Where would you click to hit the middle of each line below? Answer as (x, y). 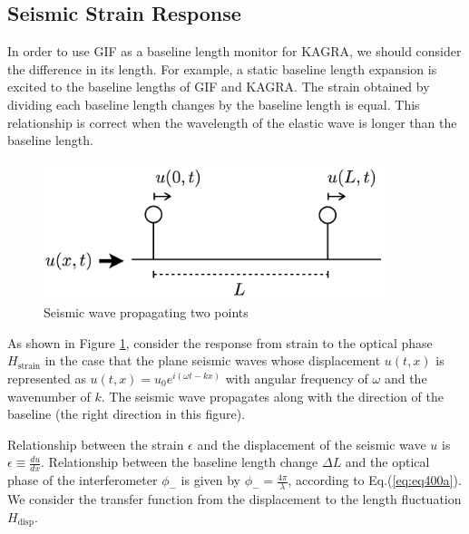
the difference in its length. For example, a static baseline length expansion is (222, 68)
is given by (210, 480)
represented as (47, 378)
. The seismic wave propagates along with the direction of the (272, 396)
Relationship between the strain (96, 444)
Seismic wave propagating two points (146, 312)
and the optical (387, 462)
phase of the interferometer (83, 480)
